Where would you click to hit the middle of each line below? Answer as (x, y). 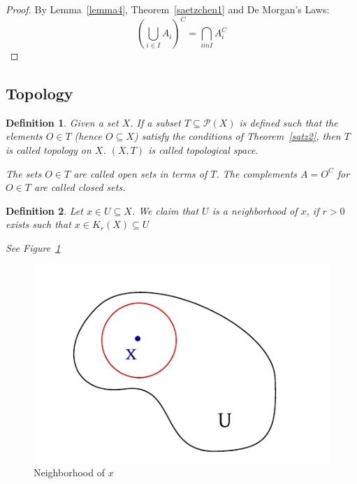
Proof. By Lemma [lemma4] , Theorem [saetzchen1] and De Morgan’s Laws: (168, 9)
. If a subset (155, 122)
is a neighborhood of (255, 210)
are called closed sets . (80, 187)
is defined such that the (289, 122)
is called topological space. (203, 150)
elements (24, 136)
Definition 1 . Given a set (62, 122)
